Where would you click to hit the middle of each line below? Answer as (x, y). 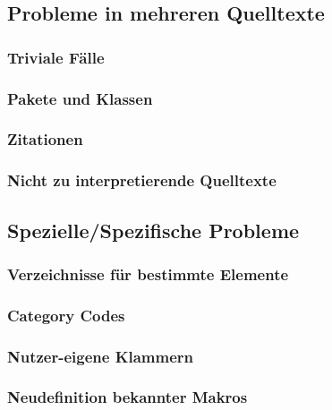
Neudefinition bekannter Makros (128, 397)
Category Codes (66, 315)
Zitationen (45, 139)
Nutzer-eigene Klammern (100, 356)
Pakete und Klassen (80, 98)
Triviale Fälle (56, 57)
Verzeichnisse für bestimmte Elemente (148, 273)
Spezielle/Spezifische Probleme (153, 230)
